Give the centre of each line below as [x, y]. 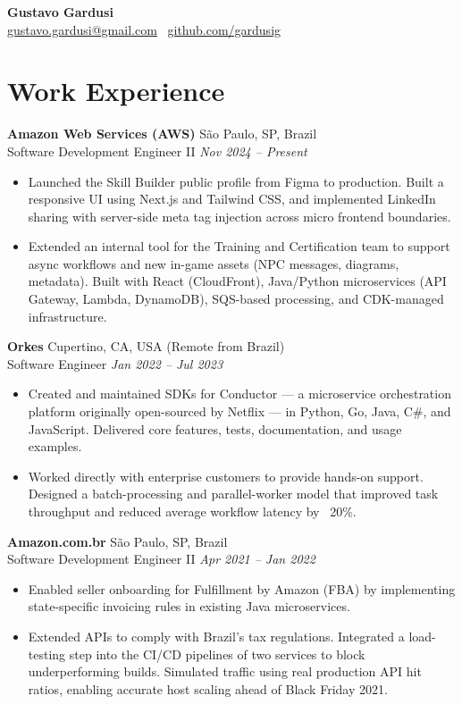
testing [47, 654]
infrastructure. [67, 316]
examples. [55, 446]
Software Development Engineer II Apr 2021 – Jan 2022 [161, 559]
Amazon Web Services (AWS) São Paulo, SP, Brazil [162, 134]
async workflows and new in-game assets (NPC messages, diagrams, [214, 263]
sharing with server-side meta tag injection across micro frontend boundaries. [239, 216]
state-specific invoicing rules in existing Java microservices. [189, 606]
